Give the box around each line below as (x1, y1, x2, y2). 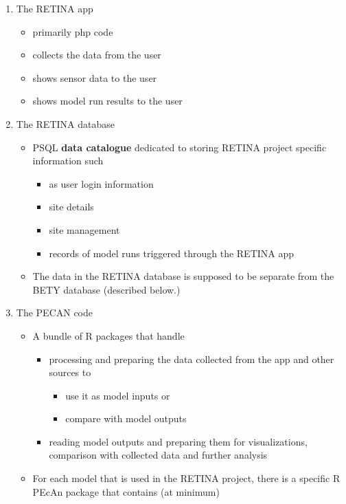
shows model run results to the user (32, 94, 183, 108)
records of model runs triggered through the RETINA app (49, 245, 295, 260)
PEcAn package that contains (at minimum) (32, 484, 220, 498)
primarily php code (32, 24, 113, 39)
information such (32, 153, 104, 168)
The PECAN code (16, 305, 93, 320)
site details (49, 199, 94, 214)
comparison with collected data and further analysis (49, 448, 268, 462)
